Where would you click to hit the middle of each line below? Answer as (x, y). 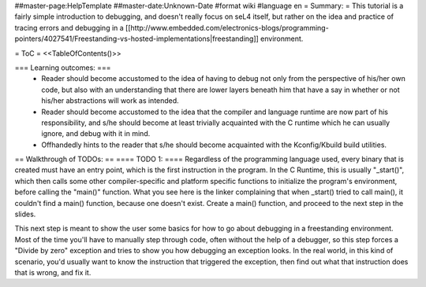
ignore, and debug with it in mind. (96, 134)
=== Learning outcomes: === (63, 68)
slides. (25, 214)
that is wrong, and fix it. (53, 272)
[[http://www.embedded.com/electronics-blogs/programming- (227, 28)
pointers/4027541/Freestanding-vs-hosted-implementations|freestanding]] (137, 39)
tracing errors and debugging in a (69, 28)
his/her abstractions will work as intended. (110, 101)
